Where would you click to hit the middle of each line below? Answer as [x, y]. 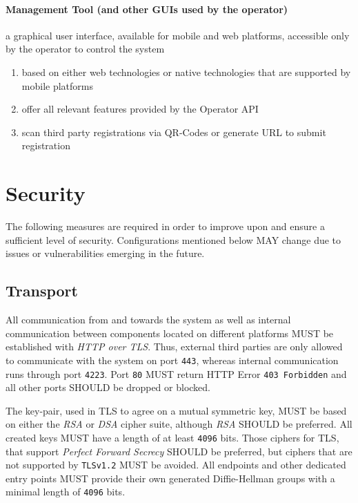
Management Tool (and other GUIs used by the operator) [147, 9]
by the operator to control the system [85, 49]
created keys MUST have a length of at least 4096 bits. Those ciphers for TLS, [172, 437]
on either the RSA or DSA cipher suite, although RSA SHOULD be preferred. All [179, 424]
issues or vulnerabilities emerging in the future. [105, 253]
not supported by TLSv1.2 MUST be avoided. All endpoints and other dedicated [176, 465]
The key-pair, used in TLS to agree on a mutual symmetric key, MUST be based [176, 410]
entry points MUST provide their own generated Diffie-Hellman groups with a [170, 478]
